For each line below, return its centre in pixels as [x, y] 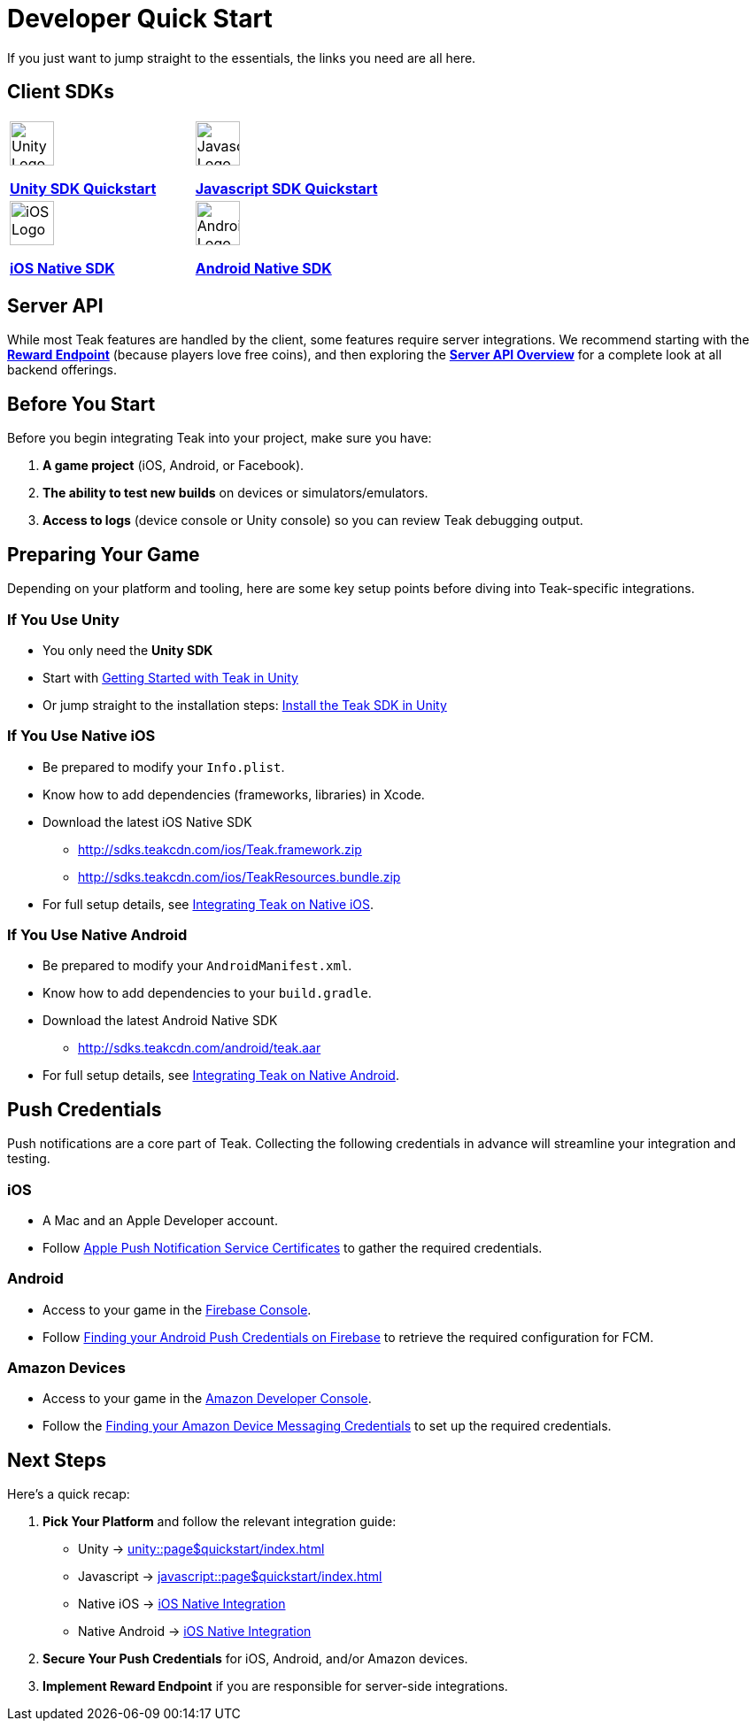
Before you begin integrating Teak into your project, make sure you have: [220, 438]
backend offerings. [62, 370]
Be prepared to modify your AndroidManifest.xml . [197, 966]
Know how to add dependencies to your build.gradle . [207, 993]
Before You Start [81, 404]
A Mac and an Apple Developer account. [160, 1220]
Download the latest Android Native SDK [160, 1021]
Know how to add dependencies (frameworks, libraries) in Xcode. [234, 794]
